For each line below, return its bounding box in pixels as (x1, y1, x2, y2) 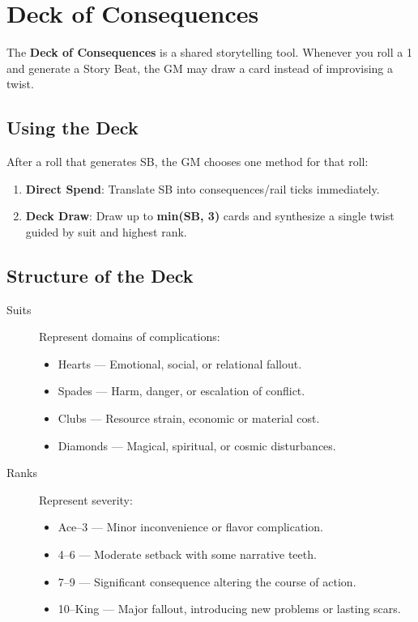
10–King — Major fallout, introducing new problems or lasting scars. (58, 600, 401, 617)
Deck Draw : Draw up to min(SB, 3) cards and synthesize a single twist (25, 207, 395, 224)
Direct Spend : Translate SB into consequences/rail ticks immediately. (25, 180, 380, 197)
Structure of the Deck (6, 262, 194, 288)
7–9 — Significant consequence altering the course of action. (58, 573, 356, 590)
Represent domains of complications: (39, 328, 220, 345)
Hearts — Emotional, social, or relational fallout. (58, 355, 302, 372)
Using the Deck (6, 115, 139, 140)
